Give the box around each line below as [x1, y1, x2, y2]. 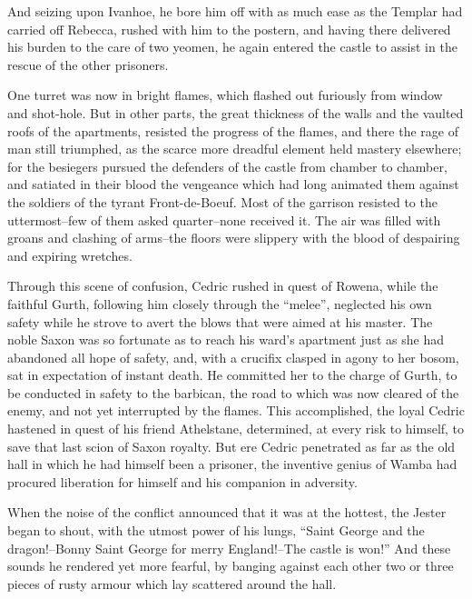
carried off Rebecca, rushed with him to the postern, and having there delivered [7, 19, 451, 38]
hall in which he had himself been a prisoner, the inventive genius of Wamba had [7, 454, 457, 474]
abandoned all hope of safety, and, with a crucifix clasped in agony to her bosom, [7, 347, 459, 366]
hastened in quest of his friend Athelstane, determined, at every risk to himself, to [7, 419, 465, 438]
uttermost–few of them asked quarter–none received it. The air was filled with [7, 210, 441, 229]
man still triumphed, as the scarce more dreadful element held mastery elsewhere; [7, 139, 462, 158]
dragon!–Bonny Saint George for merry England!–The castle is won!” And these [7, 538, 451, 557]
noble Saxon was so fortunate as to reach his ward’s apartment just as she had [7, 330, 445, 349]
